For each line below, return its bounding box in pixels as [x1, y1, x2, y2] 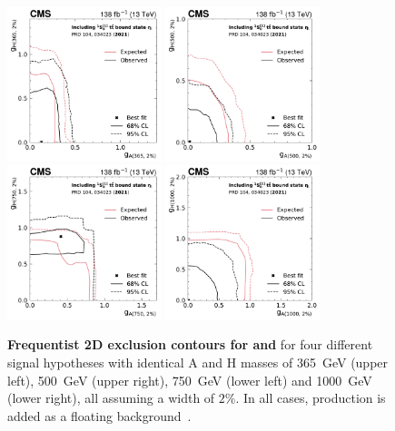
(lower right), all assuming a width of [7, 388, 215, 407]
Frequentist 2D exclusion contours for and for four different [7, 335, 373, 354]
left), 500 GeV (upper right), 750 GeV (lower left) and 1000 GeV [7, 370, 372, 389]
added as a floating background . [7, 406, 192, 425]
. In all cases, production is [235, 388, 386, 407]
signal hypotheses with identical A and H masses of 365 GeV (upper [7, 352, 389, 371]
